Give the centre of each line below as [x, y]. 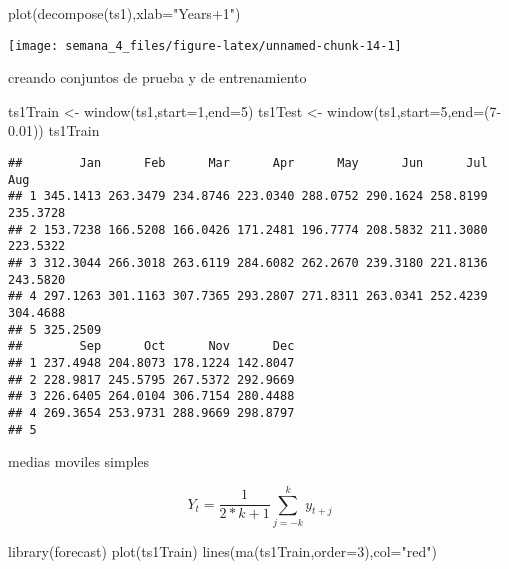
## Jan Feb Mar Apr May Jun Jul [248, 163]
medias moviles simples [79, 461]
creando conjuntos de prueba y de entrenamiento [157, 77]
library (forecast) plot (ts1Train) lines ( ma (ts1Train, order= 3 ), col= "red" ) [222, 550]
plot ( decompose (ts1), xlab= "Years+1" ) [124, 13]
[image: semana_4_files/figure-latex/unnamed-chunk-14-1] [205, 45]
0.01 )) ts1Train [54, 130]
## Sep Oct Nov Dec [151, 346]
